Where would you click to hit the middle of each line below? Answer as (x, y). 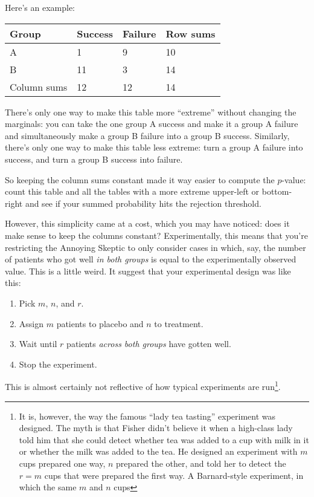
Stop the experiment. (58, 364)
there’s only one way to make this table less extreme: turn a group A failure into (154, 147)
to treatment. (179, 323)
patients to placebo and (100, 323)
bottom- (277, 191)
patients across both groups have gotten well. (149, 344)
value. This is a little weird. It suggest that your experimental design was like (148, 271)
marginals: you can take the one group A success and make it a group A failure (152, 124)
